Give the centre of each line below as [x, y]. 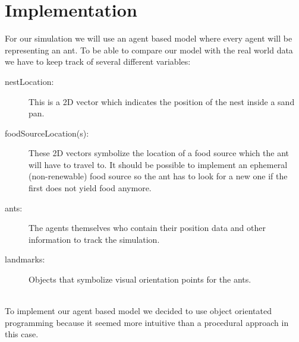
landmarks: [25, 259]
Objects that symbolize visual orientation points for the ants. [140, 279]
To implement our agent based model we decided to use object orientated [138, 311]
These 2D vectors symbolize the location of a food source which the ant [159, 153]
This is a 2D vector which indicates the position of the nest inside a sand [162, 101]
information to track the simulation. [94, 239]
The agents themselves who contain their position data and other [147, 228]
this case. [22, 334]
